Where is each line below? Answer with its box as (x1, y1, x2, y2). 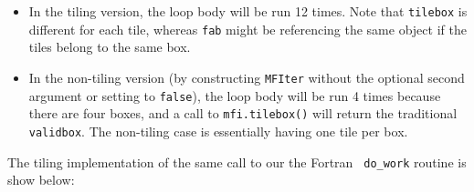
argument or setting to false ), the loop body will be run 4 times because (28, 86, 441, 105)
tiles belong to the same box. (28, 37, 191, 56)
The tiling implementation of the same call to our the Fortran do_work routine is (7, 152, 467, 171)
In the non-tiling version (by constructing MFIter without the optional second (28, 67, 465, 86)
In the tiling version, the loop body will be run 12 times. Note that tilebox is (28, 2, 468, 20)
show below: (7, 170, 75, 189)
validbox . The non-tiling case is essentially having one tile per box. (28, 121, 408, 140)
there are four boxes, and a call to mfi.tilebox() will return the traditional (28, 104, 458, 123)
